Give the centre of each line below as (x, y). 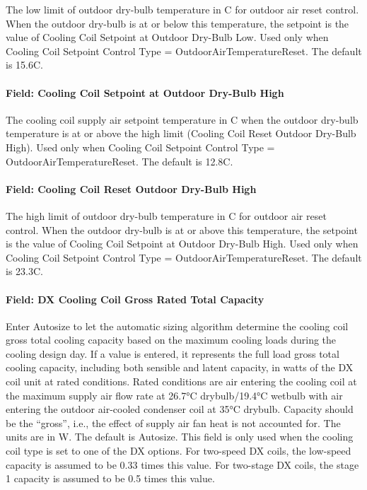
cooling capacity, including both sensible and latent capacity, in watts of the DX (180, 367)
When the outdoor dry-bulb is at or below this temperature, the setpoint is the (177, 23)
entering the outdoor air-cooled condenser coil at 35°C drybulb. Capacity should (180, 409)
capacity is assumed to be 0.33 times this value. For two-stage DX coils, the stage (182, 464)
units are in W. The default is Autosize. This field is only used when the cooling (180, 437)
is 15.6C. (24, 65)
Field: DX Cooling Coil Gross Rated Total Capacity (135, 299)
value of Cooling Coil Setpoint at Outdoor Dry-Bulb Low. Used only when (167, 37)
